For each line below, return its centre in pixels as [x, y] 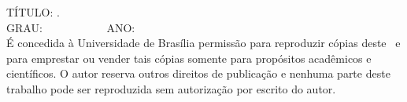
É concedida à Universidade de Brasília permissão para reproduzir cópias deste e [203, 43]
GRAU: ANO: [71, 27]
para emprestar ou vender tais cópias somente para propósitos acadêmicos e [189, 58]
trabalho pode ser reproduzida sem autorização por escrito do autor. [171, 88]
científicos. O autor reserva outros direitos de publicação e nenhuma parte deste [198, 73]
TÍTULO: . [33, 12]
